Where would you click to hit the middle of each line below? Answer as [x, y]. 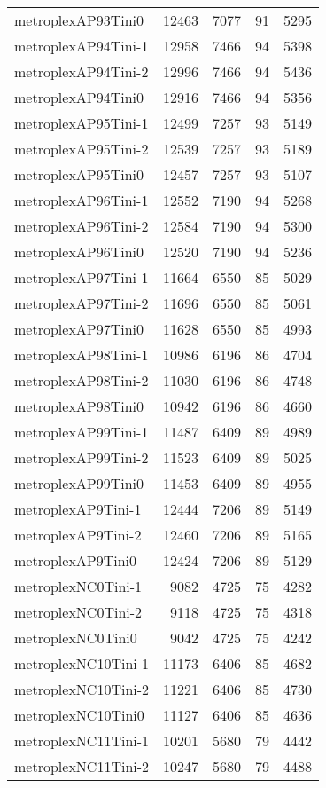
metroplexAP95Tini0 [79, 174]
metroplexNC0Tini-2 [78, 612]
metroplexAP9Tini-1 [78, 509]
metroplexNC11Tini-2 [82, 766]
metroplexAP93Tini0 [79, 20]
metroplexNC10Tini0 [79, 715]
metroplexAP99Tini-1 [81, 432]
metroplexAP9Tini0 [76, 560]
